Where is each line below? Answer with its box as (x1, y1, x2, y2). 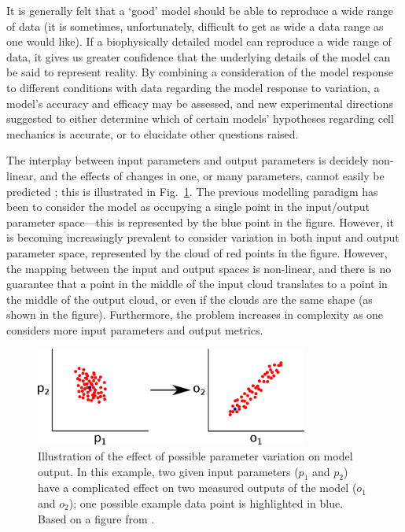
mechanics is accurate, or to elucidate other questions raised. (6, 125, 299, 142)
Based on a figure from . (38, 510, 155, 526)
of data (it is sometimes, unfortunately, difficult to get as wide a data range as (6, 17, 384, 34)
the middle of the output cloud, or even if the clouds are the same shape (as (6, 290, 373, 307)
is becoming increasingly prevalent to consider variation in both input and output (6, 229, 399, 246)
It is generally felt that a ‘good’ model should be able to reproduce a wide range (6, 2, 393, 18)
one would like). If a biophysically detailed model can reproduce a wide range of (6, 33, 392, 50)
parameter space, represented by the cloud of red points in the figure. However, (6, 244, 388, 260)
